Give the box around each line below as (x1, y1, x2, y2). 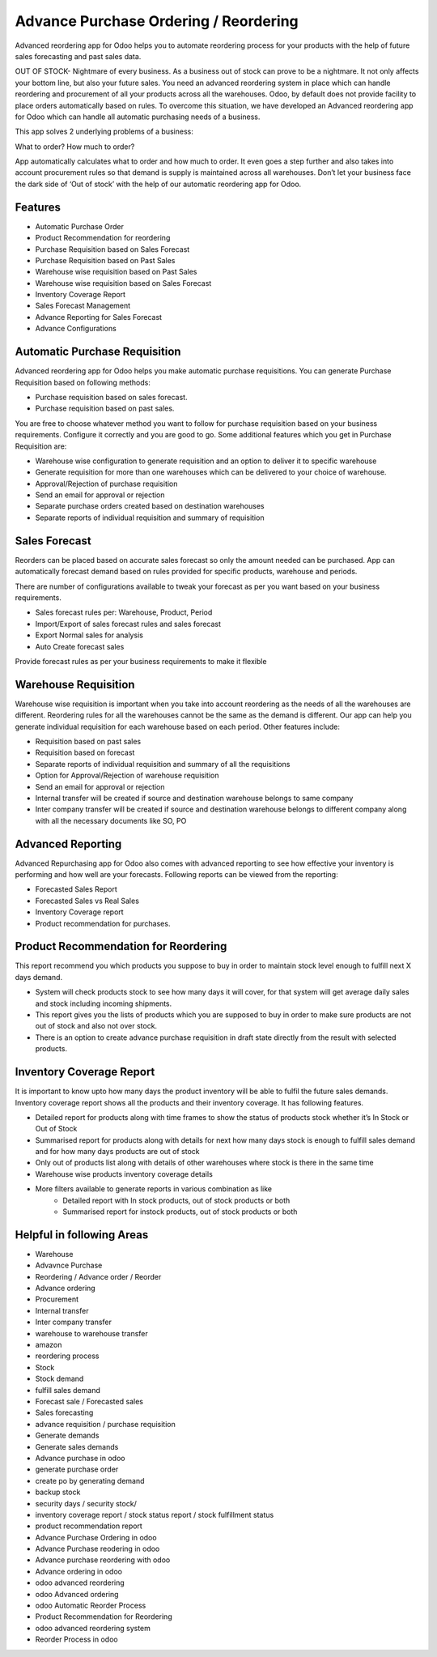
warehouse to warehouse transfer (35, 1328, 149, 1338)
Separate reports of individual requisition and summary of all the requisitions (35, 759, 291, 769)
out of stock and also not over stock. (35, 1021, 158, 1031)
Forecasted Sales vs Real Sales (35, 896, 139, 905)
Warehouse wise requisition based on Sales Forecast (35, 278, 212, 288)
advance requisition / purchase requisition (35, 1419, 176, 1429)
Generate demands (35, 1430, 100, 1441)
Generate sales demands (35, 1442, 119, 1451)
